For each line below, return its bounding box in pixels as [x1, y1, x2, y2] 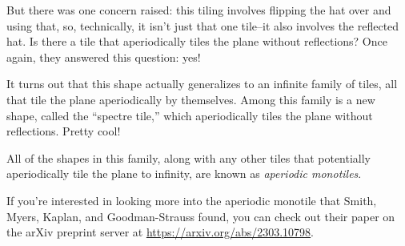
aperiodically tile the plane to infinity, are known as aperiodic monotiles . [6, 165, 362, 182]
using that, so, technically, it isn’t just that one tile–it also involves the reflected [6, 17, 399, 34]
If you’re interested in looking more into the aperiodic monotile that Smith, [6, 192, 377, 208]
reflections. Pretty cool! [6, 123, 121, 139]
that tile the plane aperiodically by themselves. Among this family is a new [6, 91, 375, 107]
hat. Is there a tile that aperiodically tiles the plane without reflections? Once [6, 33, 387, 50]
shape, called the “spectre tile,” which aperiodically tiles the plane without [6, 107, 373, 123]
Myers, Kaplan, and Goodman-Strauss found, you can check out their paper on [6, 208, 395, 224]
